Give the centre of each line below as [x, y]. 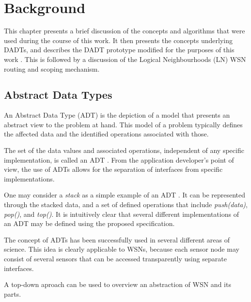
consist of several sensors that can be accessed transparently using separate [115, 259]
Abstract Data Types [58, 95]
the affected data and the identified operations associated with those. [106, 134]
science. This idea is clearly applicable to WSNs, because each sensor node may [122, 249]
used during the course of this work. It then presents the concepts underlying [118, 40]
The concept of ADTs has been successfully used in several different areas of [117, 239]
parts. [13, 294]
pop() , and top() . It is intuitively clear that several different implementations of [121, 214]
